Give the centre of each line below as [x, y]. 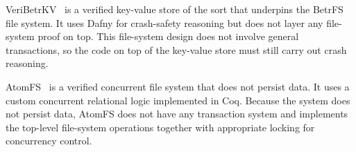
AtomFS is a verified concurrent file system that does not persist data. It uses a [178, 86]
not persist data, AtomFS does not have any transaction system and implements [177, 114]
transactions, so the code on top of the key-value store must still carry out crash [176, 49]
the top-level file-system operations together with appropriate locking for [160, 127]
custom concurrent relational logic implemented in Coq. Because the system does [178, 100]
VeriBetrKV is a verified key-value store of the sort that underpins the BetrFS [175, 9]
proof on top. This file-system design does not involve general [168, 36]
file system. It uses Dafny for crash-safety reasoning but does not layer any [164, 22]
